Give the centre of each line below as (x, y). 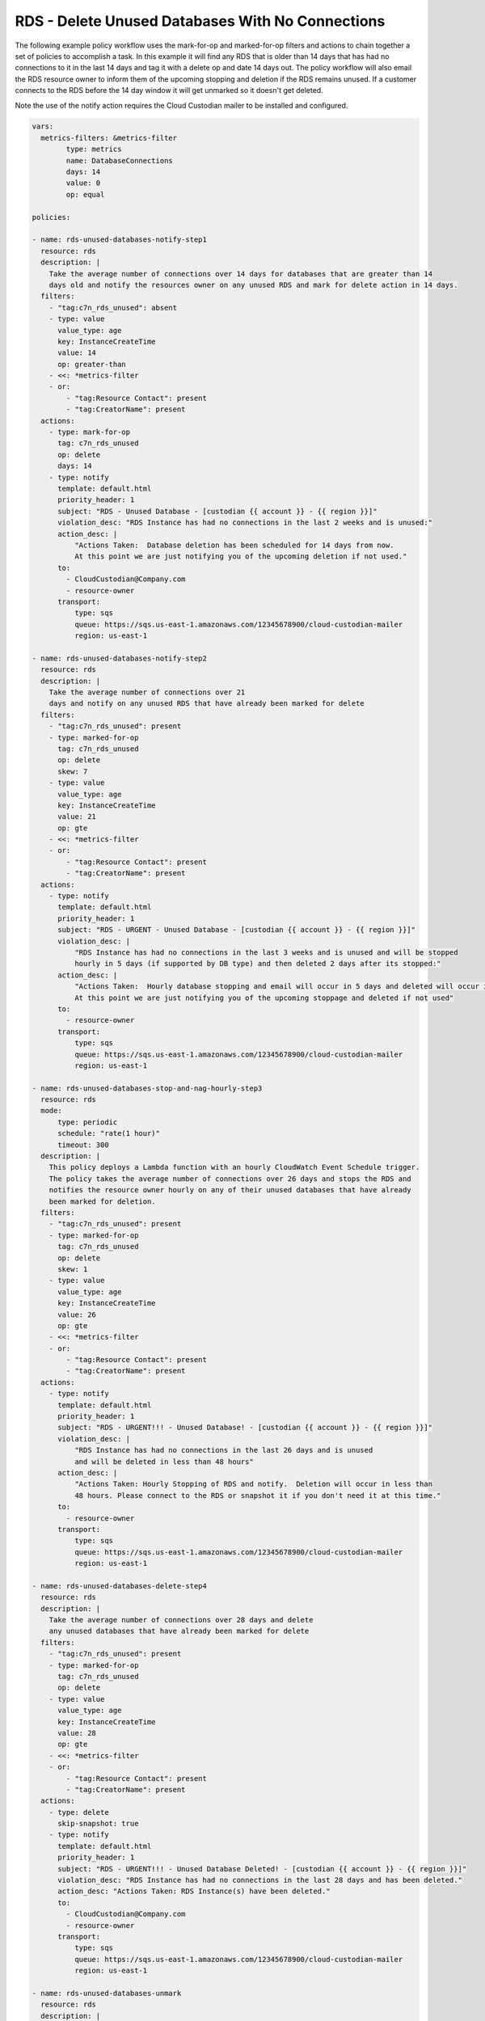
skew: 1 (73, 1269)
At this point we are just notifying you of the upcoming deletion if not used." (240, 557)
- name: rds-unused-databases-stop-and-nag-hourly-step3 (147, 1088)
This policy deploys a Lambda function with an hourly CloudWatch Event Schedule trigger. (234, 1167)
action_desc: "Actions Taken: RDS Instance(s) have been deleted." (194, 1891)
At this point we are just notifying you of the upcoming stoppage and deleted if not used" (264, 998)
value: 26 (77, 1314)
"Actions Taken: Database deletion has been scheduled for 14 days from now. (234, 545)
